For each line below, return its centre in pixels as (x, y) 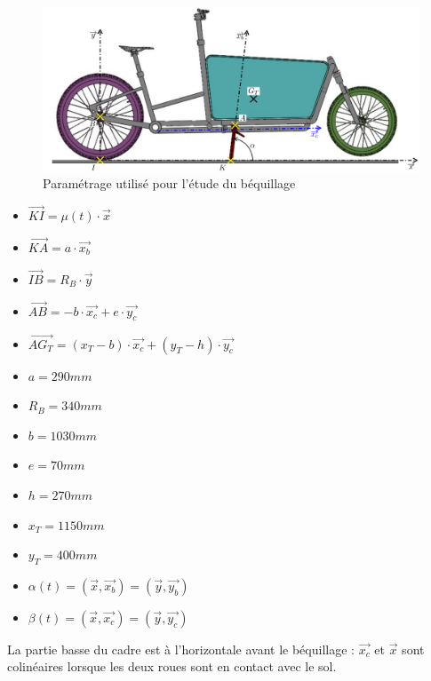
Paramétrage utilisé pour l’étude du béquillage (169, 183)
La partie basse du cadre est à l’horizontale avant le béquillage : (181, 649)
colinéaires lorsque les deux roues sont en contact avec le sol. (172, 666)
